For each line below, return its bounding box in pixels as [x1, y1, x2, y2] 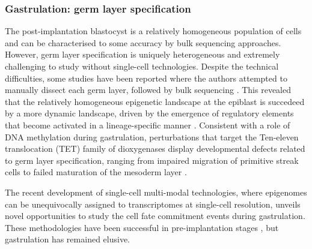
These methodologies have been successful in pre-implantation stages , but [5, 221, 279, 233]
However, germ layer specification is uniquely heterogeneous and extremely [5, 48, 280, 61]
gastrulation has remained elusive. [5, 233, 130, 245]
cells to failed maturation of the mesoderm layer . [5, 166, 187, 178]
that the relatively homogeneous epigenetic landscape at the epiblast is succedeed [5, 95, 305, 107]
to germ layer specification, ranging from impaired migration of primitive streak [5, 154, 299, 166]
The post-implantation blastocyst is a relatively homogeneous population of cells [5, 25, 302, 37]
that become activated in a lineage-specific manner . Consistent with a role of [5, 118, 290, 131]
